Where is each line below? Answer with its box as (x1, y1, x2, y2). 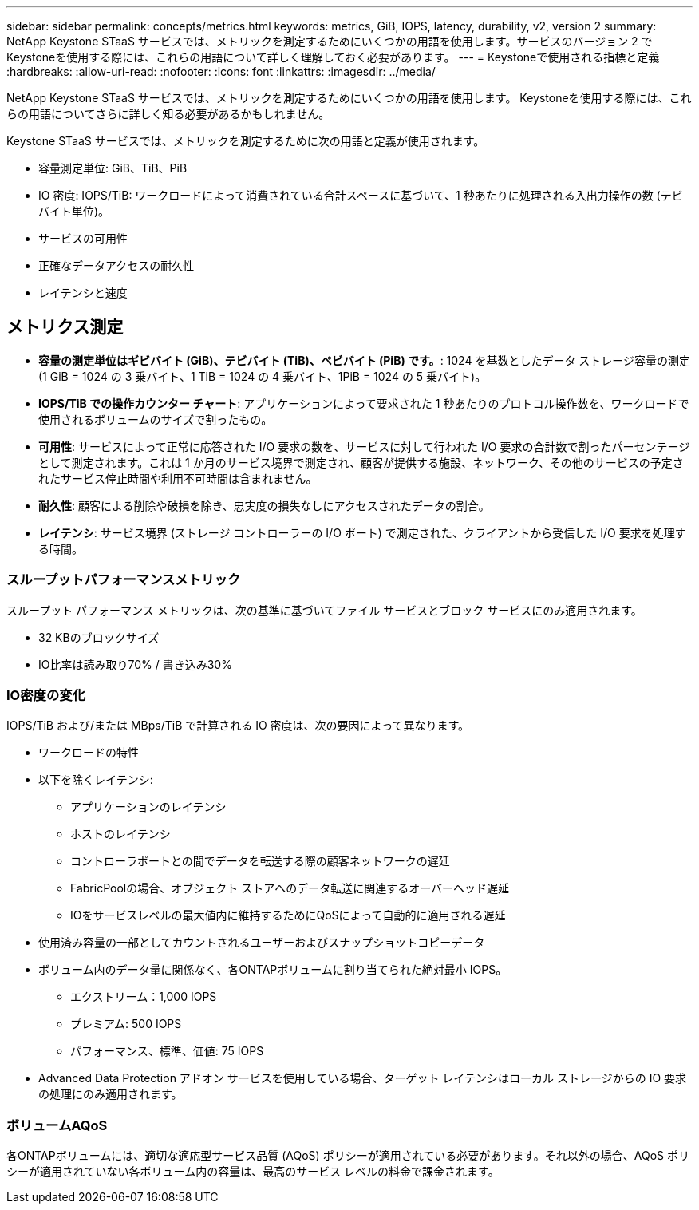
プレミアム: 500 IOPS (70, 1017, 182, 1031)
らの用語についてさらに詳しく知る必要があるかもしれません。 (6, 107, 330, 121)
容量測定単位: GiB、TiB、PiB (38, 161, 188, 175)
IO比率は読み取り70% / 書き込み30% (38, 657, 232, 671)
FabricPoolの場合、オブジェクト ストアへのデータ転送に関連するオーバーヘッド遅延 (70, 881, 509, 896)
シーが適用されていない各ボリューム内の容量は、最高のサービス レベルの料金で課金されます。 (6, 1165, 500, 1179)
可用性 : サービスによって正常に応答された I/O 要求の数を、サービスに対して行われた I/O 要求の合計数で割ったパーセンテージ (38, 439, 690, 453)
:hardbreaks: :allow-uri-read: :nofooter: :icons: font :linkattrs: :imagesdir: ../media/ (6, 65, 436, 78)
